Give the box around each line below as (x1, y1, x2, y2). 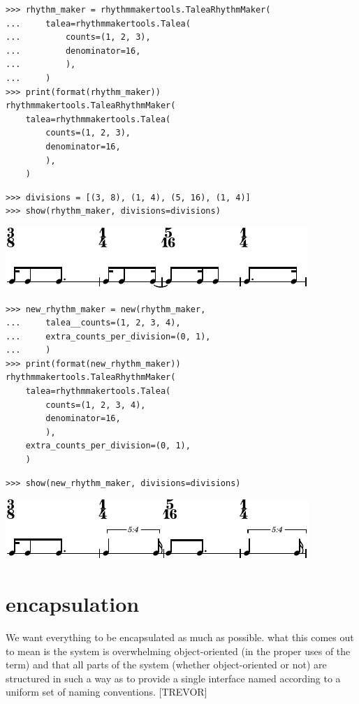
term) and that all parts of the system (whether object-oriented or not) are (6, 657, 327, 672)
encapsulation (6, 589, 140, 617)
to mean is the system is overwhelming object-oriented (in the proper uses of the (6, 643, 351, 658)
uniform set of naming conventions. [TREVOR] (6, 684, 207, 699)
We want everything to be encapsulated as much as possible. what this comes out (6, 629, 354, 644)
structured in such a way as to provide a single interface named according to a (6, 670, 341, 685)
